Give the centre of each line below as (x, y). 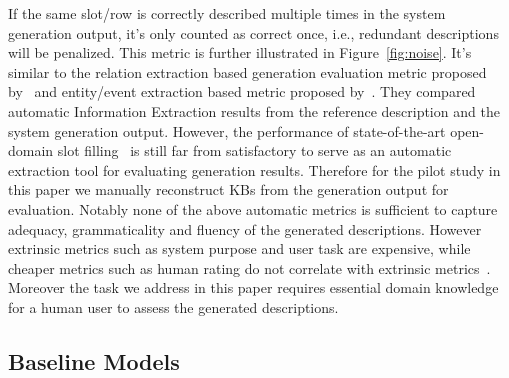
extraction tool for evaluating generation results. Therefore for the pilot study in (254, 169)
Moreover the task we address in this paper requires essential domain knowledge (253, 287)
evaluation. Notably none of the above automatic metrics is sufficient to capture (253, 208)
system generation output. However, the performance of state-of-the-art (227, 130)
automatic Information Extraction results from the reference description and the (254, 110)
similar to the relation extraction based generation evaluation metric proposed (247, 71)
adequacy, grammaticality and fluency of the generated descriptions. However (245, 228)
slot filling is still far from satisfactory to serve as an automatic (254, 150)
